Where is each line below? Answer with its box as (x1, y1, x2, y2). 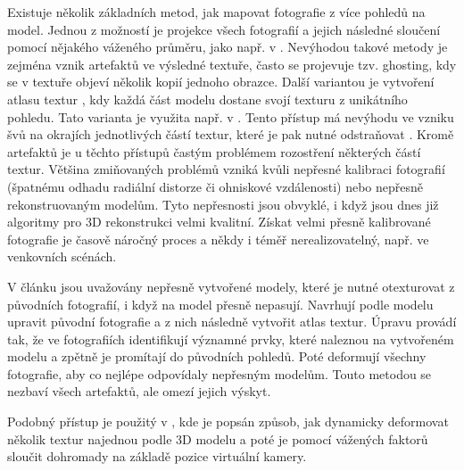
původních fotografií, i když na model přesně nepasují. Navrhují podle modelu (7, 294, 434, 313)
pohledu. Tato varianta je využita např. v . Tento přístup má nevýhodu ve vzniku (7, 107, 454, 126)
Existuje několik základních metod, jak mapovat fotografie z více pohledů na (7, 3, 426, 21)
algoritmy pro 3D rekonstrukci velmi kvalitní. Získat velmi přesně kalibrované (7, 212, 431, 231)
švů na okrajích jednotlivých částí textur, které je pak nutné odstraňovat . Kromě (7, 125, 454, 144)
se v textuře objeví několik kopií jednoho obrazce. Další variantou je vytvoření (7, 72, 435, 91)
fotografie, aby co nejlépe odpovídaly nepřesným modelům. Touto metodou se (7, 364, 432, 383)
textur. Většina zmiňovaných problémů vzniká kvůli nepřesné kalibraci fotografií (7, 160, 445, 178)
